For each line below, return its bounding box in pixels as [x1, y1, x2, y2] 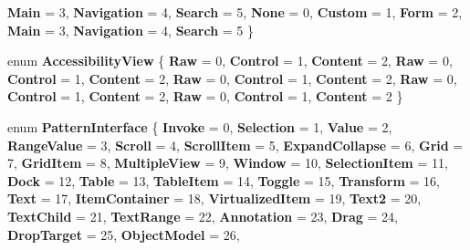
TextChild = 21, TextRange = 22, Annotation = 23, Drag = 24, [7, 206, 398, 225]
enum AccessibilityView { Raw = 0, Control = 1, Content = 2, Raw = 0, [7, 51, 453, 70]
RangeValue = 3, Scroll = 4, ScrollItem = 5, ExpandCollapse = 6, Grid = [7, 135, 464, 154]
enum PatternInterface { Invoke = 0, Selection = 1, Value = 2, [7, 117, 392, 136]
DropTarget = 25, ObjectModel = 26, [7, 224, 240, 244]
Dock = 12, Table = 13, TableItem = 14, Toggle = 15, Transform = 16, [7, 171, 440, 190]
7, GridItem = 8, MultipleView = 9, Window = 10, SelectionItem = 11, [7, 153, 448, 172]
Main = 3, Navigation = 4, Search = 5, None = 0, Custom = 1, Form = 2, [7, 3, 463, 21]
